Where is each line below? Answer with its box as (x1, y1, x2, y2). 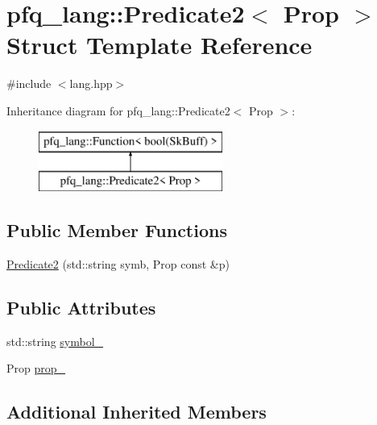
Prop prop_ (6, 360, 66, 377)
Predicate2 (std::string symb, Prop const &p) (6, 255, 230, 272)
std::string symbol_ (6, 332, 104, 349)
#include (6, 75, 52, 92)
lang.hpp (69, 75, 113, 92)
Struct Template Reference (6, 28, 313, 61)
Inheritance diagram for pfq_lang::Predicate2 (6, 102, 230, 119)
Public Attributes (6, 294, 156, 319)
